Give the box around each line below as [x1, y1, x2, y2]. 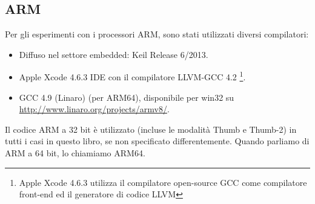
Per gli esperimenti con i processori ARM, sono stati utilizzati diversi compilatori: [5, 28, 309, 40]
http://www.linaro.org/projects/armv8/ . [19, 103, 170, 115]
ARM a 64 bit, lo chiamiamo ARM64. [5, 147, 145, 159]
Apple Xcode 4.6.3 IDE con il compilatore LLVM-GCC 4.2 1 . [19, 69, 246, 83]
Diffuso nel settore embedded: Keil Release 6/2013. [19, 48, 208, 60]
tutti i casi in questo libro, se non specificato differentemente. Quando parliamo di [5, 135, 310, 147]
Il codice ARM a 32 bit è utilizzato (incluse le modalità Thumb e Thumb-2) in [5, 123, 297, 135]
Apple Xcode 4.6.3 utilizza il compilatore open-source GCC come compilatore [19, 176, 307, 188]
